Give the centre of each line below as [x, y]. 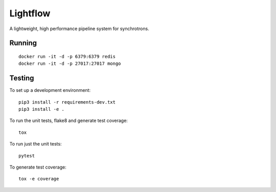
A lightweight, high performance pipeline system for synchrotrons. [79, 29]
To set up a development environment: [50, 90]
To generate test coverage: [38, 167]
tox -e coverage [39, 179]
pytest [27, 155]
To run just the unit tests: [36, 144]
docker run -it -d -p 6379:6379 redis [67, 56]
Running [23, 43]
